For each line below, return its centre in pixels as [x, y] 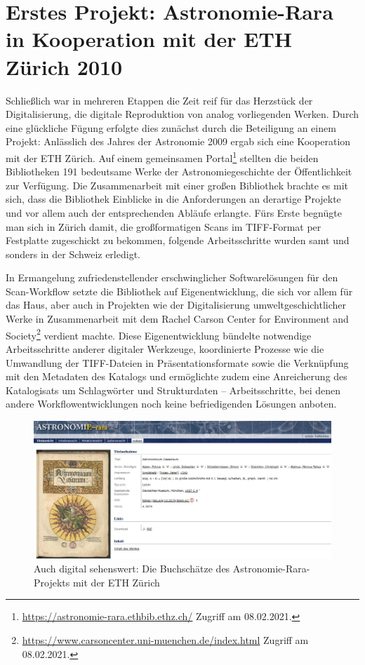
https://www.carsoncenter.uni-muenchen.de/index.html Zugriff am [165, 639]
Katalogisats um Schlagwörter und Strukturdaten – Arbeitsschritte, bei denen [173, 390]
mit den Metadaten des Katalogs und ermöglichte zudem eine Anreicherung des [177, 376]
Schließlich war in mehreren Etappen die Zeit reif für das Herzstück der [159, 100]
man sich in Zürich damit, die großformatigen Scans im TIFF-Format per [164, 226]
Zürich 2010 [64, 66]
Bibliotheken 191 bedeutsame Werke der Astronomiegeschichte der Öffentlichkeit [179, 172]
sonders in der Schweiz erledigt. [73, 254]
